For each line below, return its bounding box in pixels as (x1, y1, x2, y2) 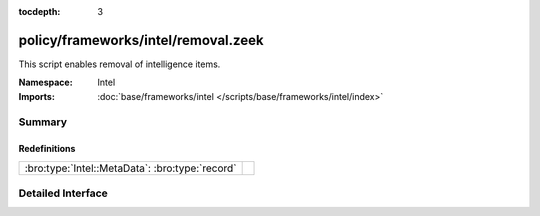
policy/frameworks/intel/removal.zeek (18, 31, 264, 49)
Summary (18, 115, 68, 129)
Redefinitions (18, 143, 76, 155)
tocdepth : (18, 6, 61, 17)
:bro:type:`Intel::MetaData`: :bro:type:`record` (24, 161, 237, 175)
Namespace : (18, 76, 74, 89)
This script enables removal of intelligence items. (18, 58, 221, 70)
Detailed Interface (18, 186, 109, 200)
